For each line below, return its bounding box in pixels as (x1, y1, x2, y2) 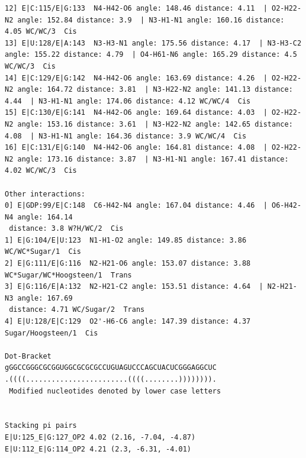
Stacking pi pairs (5, 421, 77, 430)
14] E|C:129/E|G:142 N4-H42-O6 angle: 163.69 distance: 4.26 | (5, 73, 268, 82)
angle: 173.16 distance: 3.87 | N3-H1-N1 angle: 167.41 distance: (17, 154, 289, 163)
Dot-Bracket (5, 351, 51, 360)
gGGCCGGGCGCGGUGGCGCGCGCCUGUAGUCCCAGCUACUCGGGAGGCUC (5, 363, 217, 372)
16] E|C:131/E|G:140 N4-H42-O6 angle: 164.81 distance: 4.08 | (5, 143, 268, 152)
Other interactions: (5, 189, 86, 198)
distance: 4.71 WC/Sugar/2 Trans (9, 305, 145, 314)
